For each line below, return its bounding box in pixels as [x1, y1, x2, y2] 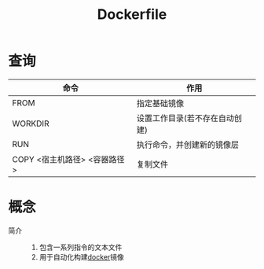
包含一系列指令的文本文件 [38, 242, 123, 252]
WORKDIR [12, 118, 49, 129]
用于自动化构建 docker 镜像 [38, 252, 124, 261]
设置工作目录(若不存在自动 [136, 112, 234, 123]
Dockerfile [97, 6, 167, 24]
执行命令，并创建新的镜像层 [136, 139, 240, 150]
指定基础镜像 [136, 98, 185, 109]
